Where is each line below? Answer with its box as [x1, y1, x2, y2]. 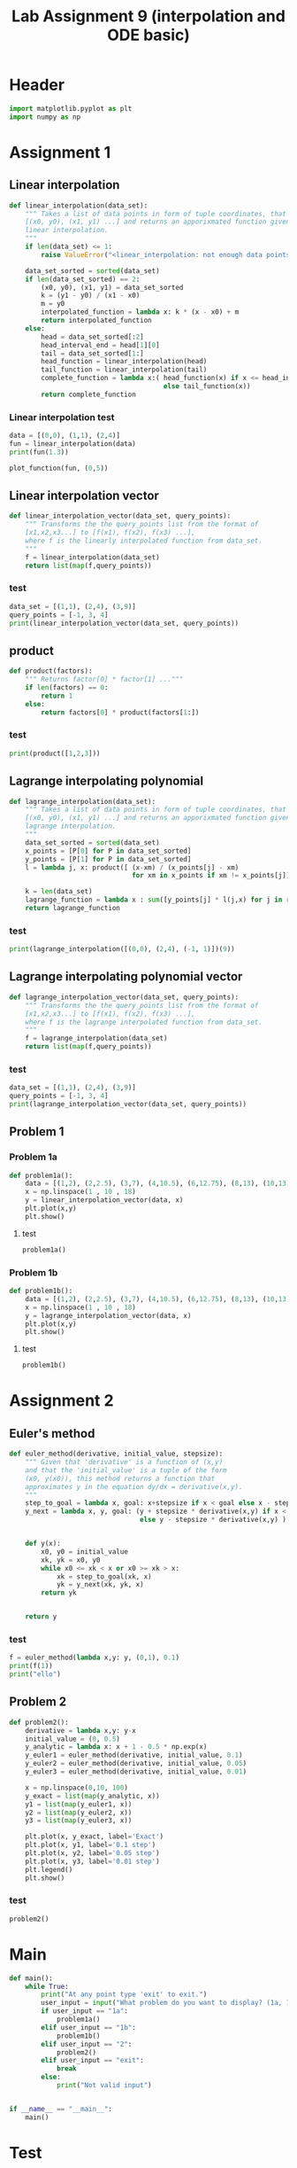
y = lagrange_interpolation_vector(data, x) [25, 1311, 192, 1320]
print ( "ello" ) [9, 1670, 62, 1679]
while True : [25, 1982, 69, 1991]
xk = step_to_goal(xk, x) [56, 1571, 152, 1581]
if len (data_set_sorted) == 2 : [25, 275, 141, 284]
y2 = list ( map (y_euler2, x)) [25, 1808, 133, 1817]
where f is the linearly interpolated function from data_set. [25, 536, 263, 546]
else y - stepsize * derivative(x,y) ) [140, 1516, 287, 1525]
